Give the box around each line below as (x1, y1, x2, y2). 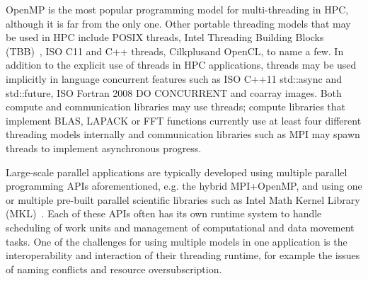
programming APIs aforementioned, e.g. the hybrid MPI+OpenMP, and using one (6, 178, 362, 193)
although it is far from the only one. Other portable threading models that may (6, 16, 351, 30)
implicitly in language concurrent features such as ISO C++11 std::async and (6, 71, 342, 86)
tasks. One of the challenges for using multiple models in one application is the (6, 234, 347, 248)
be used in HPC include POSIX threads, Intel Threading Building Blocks (6, 30, 324, 45)
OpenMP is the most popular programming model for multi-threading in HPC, (6, 2, 349, 16)
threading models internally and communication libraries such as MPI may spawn (6, 127, 360, 142)
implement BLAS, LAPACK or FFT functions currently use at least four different (6, 113, 362, 127)
